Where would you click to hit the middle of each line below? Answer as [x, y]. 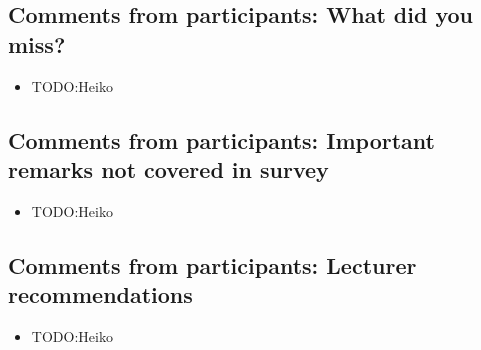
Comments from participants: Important [221, 139]
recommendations [100, 294]
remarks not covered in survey [168, 168]
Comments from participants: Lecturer [212, 264]
